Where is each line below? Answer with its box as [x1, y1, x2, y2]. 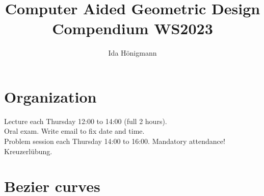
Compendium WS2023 [52, 18, 213, 39]
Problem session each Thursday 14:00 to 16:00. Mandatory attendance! [4, 136, 225, 146]
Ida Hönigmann [108, 47, 157, 58]
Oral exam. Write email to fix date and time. [4, 126, 145, 136]
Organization [4, 86, 97, 107]
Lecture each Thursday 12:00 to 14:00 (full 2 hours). [4, 115, 167, 126]
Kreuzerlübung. [4, 145, 52, 156]
